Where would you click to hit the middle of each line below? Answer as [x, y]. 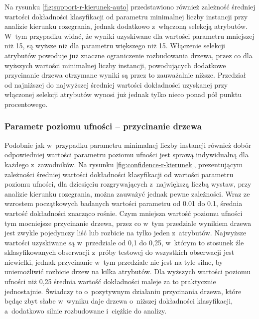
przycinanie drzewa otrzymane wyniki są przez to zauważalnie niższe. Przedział [125, 75]
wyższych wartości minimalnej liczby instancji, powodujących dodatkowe [115, 65]
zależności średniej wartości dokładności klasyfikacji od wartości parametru [119, 174]
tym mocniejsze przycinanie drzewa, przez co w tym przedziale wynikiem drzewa [128, 223]
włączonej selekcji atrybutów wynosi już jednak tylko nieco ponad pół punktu [123, 94]
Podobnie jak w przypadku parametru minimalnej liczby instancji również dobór [128, 145]
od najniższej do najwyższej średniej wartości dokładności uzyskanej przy [116, 84]
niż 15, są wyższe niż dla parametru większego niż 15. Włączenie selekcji [115, 46]
